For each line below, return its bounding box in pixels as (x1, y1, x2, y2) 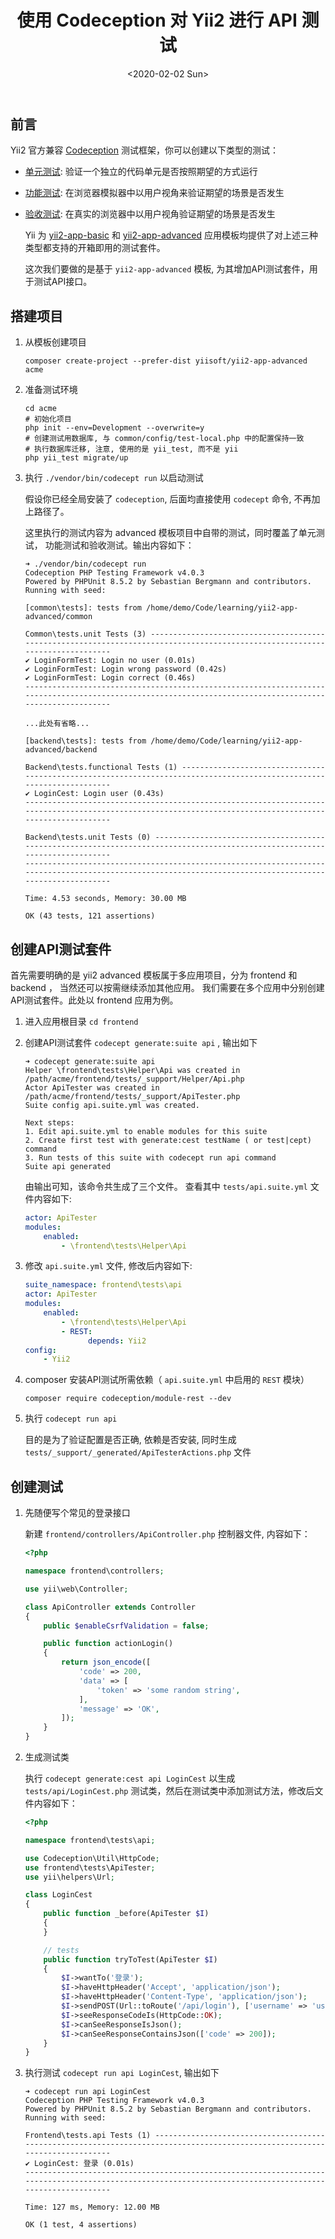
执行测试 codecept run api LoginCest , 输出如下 (24, 2067, 220, 2079)
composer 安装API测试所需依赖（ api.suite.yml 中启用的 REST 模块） (24, 1374, 310, 1386)
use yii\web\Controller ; (24, 1584, 129, 1594)
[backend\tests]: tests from (24, 736, 147, 746)
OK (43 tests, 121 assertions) (24, 911, 156, 921)
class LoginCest (24, 1890, 93, 1900)
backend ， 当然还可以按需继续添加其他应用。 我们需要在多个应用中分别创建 (10, 981, 325, 993)
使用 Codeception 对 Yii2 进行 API (16, 9, 298, 32)
